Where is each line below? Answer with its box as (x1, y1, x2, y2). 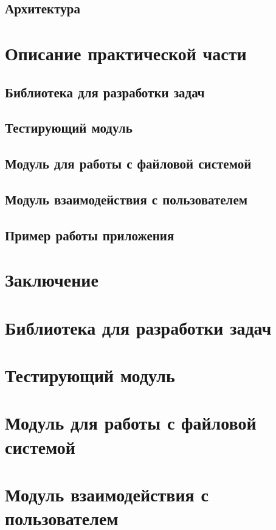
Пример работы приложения (5, 225, 174, 244)
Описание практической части (5, 40, 247, 65)
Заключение (5, 267, 98, 292)
